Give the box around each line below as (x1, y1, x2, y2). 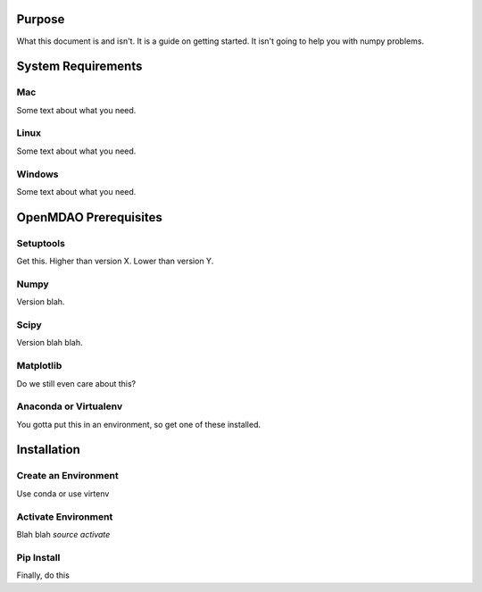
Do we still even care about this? (16, 378, 137, 388)
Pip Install (16, 551, 61, 563)
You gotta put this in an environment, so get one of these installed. (16, 419, 261, 429)
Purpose (16, 12, 65, 27)
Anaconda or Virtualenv (16, 400, 123, 413)
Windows (16, 168, 59, 180)
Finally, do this (16, 570, 71, 580)
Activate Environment (16, 510, 113, 522)
